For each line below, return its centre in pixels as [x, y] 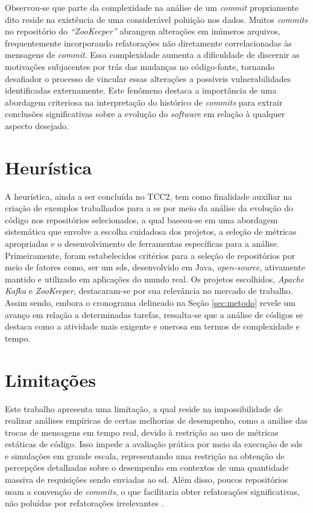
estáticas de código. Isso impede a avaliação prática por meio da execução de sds [154, 444]
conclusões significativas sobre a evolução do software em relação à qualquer [145, 114]
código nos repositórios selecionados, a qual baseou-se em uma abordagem [141, 219]
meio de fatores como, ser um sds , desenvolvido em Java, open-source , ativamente [155, 267]
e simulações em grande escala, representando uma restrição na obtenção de [145, 455]
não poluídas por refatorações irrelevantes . [84, 503]
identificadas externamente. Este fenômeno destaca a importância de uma [141, 90]
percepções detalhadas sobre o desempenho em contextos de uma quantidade [147, 467]
